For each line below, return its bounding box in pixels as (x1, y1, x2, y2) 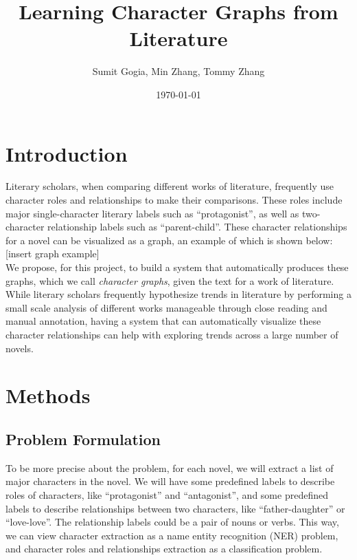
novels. (5, 341, 34, 355)
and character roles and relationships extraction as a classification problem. (5, 541, 323, 556)
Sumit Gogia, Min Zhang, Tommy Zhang (92, 64, 265, 78)
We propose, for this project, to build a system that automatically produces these (5, 260, 349, 274)
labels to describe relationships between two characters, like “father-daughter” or (5, 501, 345, 515)
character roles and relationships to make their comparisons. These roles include (5, 193, 343, 207)
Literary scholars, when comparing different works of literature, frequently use (5, 179, 334, 193)
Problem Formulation (5, 428, 161, 449)
